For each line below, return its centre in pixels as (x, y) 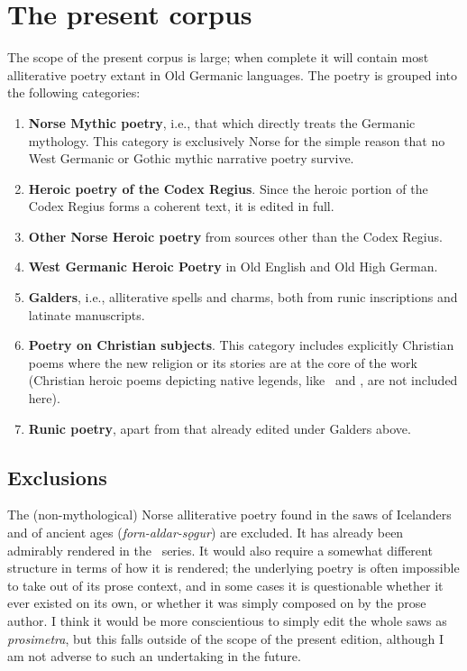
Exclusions (57, 477)
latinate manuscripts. (87, 314)
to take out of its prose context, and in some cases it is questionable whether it (225, 585)
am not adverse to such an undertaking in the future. (154, 656)
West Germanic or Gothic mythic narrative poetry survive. (191, 158)
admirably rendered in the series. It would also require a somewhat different (220, 550)
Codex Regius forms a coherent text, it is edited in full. (181, 206)
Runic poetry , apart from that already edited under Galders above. (220, 428)
